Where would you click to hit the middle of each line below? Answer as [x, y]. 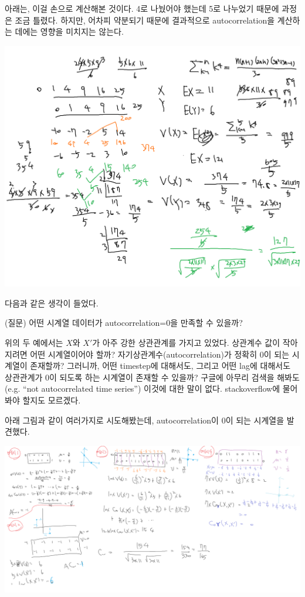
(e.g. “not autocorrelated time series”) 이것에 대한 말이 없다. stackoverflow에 [143, 388]
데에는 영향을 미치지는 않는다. [69, 31]
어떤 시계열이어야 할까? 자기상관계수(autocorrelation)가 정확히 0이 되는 [160, 354]
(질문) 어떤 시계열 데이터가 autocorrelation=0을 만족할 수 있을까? [124, 323]
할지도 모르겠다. [52, 400]
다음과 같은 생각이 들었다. [52, 303]
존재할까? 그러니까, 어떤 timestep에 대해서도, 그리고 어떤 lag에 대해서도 [160, 366]
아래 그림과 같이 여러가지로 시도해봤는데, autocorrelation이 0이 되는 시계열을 [145, 420]
